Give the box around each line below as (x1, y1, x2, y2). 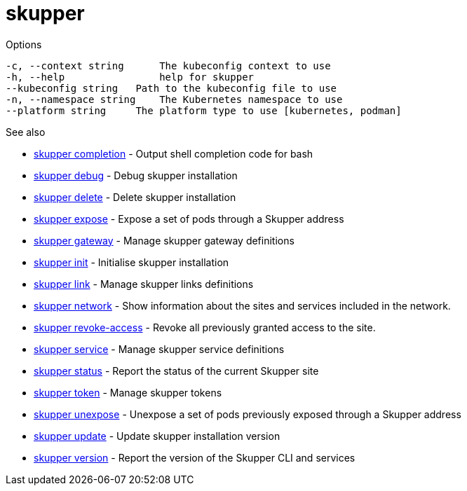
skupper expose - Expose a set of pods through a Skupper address (34, 212, 344, 225)
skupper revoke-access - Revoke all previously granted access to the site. (34, 321, 376, 333)
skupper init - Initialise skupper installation (34, 256, 229, 268)
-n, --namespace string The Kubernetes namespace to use (6, 93, 343, 105)
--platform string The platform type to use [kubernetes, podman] (6, 104, 402, 116)
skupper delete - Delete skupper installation (34, 191, 236, 203)
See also (6, 125, 46, 138)
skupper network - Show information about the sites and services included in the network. (34, 299, 451, 312)
